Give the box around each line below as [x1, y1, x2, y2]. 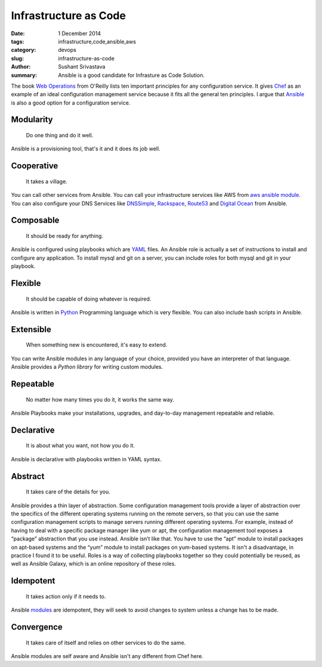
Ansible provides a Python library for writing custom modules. [11, 363, 163, 370]
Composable [11, 215, 60, 226]
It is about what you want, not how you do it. [26, 442, 135, 449]
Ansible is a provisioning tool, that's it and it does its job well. [11, 145, 160, 152]
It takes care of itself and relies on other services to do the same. [26, 639, 186, 646]
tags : [11, 38, 24, 45]
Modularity [11, 115, 53, 125]
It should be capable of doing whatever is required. [26, 295, 151, 302]
